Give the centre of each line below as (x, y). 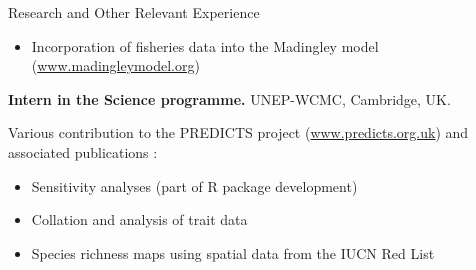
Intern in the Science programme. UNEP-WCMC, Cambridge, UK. (229, 98)
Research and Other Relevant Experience (134, 12)
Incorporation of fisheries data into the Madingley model (205, 45)
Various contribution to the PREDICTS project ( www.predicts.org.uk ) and (238, 132)
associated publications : (83, 151)
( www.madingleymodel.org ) (115, 65)
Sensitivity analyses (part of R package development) (194, 185)
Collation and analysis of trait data (139, 219)
